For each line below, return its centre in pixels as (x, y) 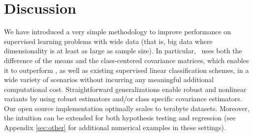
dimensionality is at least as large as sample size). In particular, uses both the (123, 51)
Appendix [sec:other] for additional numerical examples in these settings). (115, 127)
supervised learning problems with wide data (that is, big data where (108, 41)
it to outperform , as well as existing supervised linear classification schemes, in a (126, 70)
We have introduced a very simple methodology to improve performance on (118, 32)
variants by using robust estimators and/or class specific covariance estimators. (123, 99)
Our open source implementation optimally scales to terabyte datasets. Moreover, (127, 108)
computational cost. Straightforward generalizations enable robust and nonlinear (125, 89)
